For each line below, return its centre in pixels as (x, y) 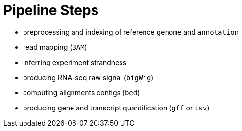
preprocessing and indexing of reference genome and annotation (131, 32)
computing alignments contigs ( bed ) (82, 92)
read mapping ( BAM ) (55, 47)
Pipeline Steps (51, 10)
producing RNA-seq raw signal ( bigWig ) (88, 77)
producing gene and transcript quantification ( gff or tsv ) (116, 108)
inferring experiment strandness (75, 62)
